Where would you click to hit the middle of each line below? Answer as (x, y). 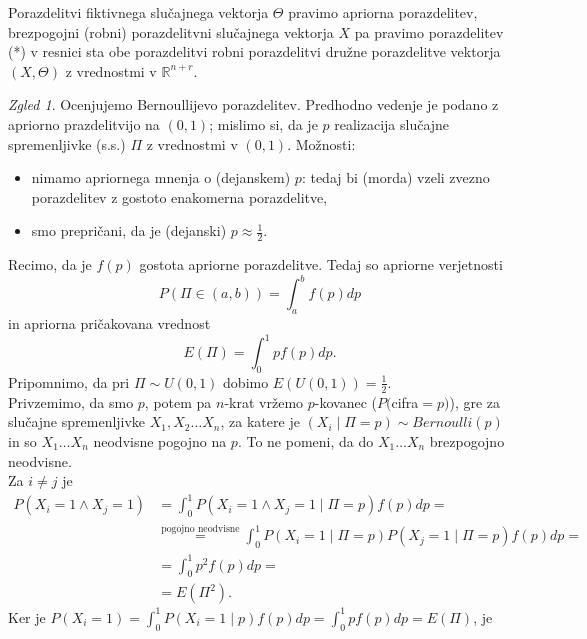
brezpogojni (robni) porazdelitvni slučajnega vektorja (171, 31)
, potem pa (178, 401)
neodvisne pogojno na (160, 440)
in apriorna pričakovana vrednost (109, 323)
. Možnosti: (321, 143)
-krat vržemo (264, 401)
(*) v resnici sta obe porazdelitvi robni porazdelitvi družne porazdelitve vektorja (254, 51)
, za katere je (260, 421)
